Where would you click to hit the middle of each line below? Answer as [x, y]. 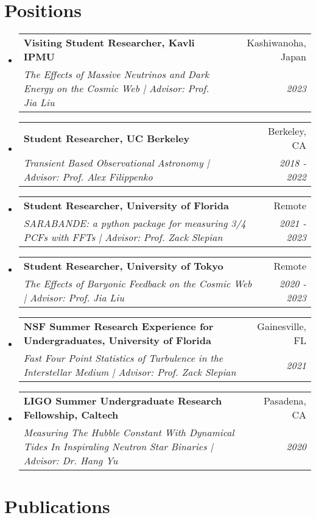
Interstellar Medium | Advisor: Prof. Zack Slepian [130, 372]
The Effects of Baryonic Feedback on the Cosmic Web [138, 284]
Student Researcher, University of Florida [126, 206]
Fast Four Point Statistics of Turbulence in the [123, 358]
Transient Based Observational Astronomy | [116, 163]
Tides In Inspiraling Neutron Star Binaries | [118, 447]
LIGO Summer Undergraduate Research [123, 401]
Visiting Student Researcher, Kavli [109, 43]
